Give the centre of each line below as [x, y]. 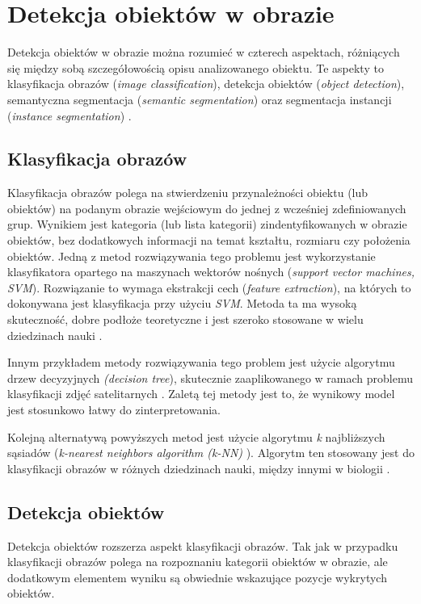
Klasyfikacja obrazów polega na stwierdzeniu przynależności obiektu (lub [188, 193]
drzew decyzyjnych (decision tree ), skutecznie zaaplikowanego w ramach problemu [210, 377]
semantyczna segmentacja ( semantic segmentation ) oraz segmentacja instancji [200, 99]
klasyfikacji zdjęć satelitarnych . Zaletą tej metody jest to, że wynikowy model [201, 394]
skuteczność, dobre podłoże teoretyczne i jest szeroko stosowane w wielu [185, 319]
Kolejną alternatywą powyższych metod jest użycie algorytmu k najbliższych [196, 436]
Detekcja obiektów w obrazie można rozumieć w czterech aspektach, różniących [204, 52]
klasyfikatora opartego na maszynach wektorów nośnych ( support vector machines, [211, 272]
